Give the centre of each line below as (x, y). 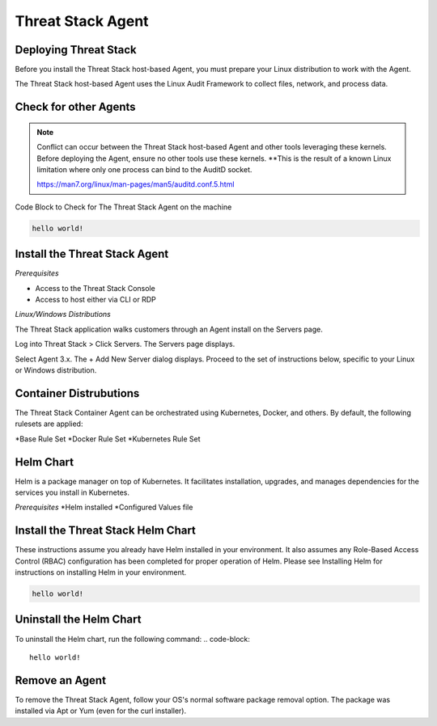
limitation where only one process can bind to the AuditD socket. (144, 170)
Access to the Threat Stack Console (95, 288)
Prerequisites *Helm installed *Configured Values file (104, 507)
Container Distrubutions (77, 393)
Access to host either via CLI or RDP (96, 300)
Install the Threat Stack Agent (92, 254)
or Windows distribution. (56, 370)
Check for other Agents (76, 107)
